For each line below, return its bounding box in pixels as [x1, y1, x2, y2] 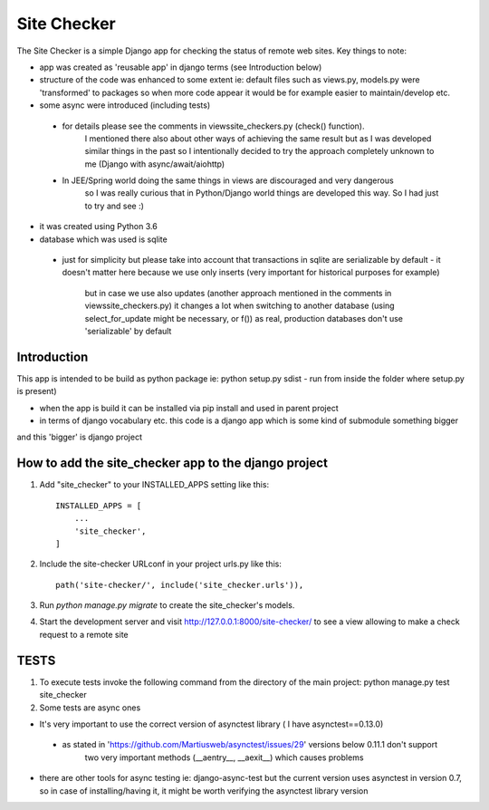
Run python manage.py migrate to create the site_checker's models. [39, 600, 295, 611]
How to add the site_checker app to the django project [16, 456, 328, 471]
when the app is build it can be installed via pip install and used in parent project [39, 402, 339, 413]
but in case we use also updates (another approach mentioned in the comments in [84, 287, 392, 298]
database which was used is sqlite [39, 234, 168, 245]
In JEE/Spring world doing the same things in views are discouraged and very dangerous [62, 175, 394, 186]
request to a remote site [39, 629, 129, 640]
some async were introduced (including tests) [39, 100, 211, 111]
